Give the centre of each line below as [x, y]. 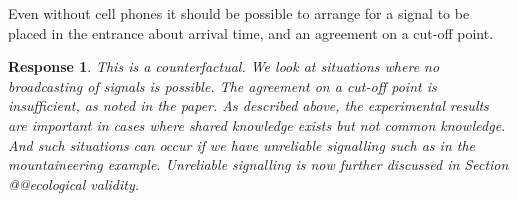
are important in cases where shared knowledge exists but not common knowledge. [257, 124]
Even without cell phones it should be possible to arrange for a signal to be [239, 13]
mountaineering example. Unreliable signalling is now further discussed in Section [258, 164]
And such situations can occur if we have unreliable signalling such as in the [242, 144]
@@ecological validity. [73, 183]
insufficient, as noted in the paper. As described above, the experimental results [248, 105]
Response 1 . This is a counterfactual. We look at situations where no [224, 66]
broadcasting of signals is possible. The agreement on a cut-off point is [222, 85]
